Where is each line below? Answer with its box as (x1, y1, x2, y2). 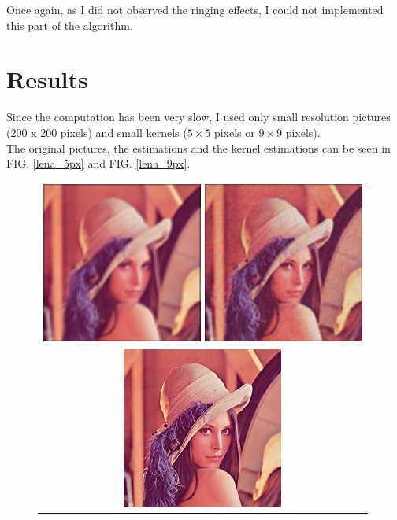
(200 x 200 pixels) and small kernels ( (6, 124, 187, 140)
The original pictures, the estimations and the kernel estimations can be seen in (6, 139, 391, 156)
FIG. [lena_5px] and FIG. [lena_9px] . (6, 155, 191, 171)
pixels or (213, 124, 255, 140)
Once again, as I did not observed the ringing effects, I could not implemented (6, 2, 384, 17)
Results (6, 63, 88, 95)
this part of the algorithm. (6, 17, 133, 33)
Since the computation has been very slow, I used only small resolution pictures (6, 109, 391, 125)
